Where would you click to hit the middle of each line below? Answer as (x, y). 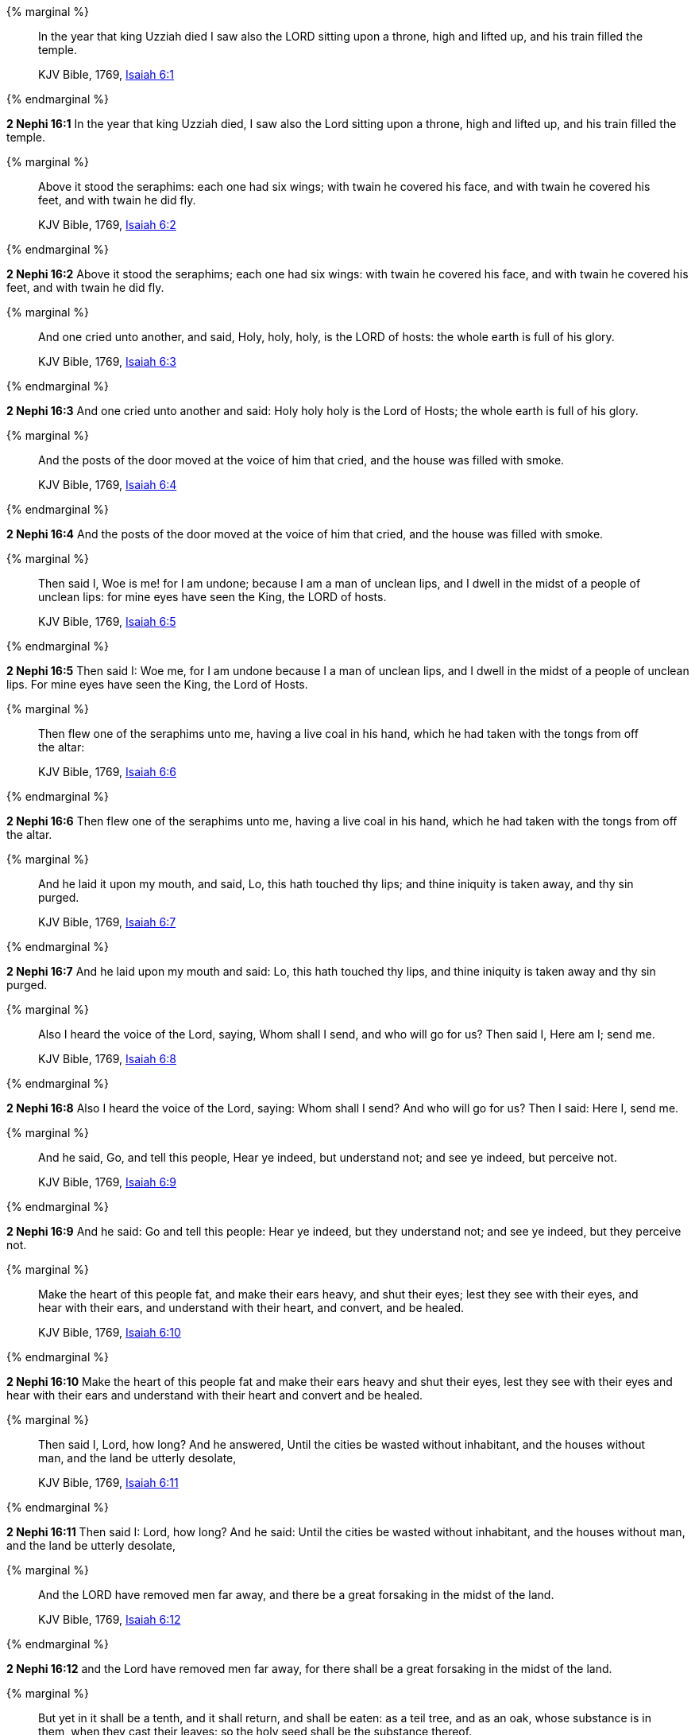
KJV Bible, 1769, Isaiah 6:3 (107, 361)
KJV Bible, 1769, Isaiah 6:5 (107, 621)
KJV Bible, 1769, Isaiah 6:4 (108, 485)
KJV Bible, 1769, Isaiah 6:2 (107, 225)
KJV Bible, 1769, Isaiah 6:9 (107, 1182)
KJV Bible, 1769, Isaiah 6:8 (107, 1059)
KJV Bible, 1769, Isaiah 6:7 (107, 922)
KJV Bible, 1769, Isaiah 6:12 (110, 1619)
